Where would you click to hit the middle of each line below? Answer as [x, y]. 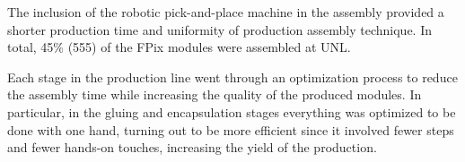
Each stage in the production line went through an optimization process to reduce [232, 77]
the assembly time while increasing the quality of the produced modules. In [215, 94]
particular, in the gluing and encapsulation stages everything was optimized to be [232, 111]
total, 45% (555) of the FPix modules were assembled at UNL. [179, 47]
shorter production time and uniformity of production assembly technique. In [219, 29]
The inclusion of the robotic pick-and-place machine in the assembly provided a [226, 12]
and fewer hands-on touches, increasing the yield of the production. [192, 147]
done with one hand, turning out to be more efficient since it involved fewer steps [231, 129]
